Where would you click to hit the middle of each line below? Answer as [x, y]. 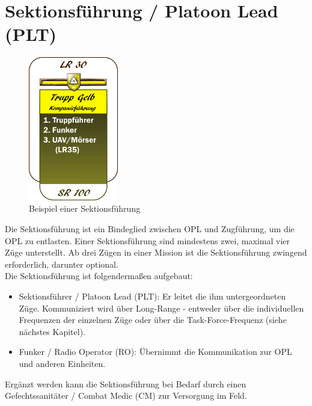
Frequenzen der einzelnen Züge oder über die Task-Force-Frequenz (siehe [153, 320]
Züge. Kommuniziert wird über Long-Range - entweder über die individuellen [161, 308]
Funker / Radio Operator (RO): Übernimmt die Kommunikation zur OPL [155, 352]
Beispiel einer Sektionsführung [85, 208]
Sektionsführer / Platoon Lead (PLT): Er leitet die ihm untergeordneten [152, 296]
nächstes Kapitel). [52, 331]
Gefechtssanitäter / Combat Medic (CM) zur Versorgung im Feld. [126, 395]
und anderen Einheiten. [62, 363]
